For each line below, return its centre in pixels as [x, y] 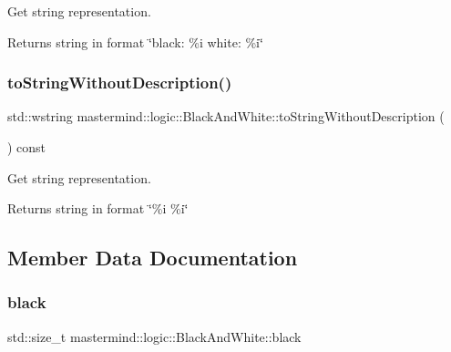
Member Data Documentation [153, 258]
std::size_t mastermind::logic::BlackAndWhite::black [154, 336]
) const [27, 147]
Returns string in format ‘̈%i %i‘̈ [98, 208]
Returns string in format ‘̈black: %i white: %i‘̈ [135, 41]
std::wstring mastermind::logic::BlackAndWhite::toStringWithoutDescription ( [226, 116]
